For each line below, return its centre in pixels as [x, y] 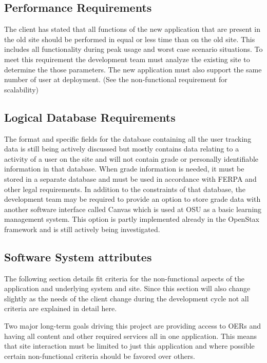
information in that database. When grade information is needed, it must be [124, 169]
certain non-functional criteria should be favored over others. [100, 356]
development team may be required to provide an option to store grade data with [132, 199]
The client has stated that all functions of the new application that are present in [132, 29]
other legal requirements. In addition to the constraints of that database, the [125, 189]
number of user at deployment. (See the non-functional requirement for [116, 79]
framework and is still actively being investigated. [82, 229]
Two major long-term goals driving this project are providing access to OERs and [132, 326]
